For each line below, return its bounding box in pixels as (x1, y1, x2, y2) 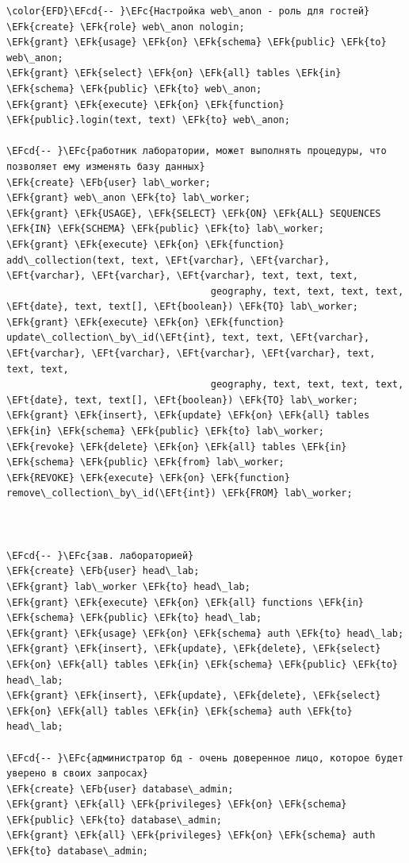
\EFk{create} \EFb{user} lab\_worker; (6, 176, 211, 188)
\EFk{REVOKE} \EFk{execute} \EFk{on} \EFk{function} (6, 472, 290, 484)
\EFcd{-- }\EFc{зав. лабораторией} (6, 549, 194, 561)
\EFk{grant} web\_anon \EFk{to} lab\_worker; (6, 192, 250, 204)
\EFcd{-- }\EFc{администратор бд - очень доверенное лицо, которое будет (6, 752, 404, 764)
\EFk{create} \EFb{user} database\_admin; (6, 783, 234, 795)
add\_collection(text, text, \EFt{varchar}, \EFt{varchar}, (6, 254, 331, 266)
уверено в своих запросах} (6, 768, 148, 780)
